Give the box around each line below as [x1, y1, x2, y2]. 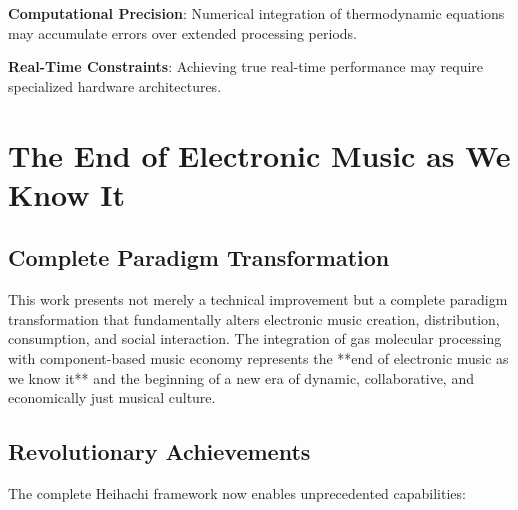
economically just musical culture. [8, 387, 216, 408]
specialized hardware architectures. [8, 75, 222, 96]
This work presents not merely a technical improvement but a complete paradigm [8, 289, 508, 310]
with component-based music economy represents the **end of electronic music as [8, 347, 509, 368]
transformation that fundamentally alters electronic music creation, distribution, [8, 308, 500, 329]
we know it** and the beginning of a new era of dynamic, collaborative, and [8, 367, 474, 388]
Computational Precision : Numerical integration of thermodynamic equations [8, 3, 505, 23]
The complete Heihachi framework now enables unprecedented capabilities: [8, 482, 466, 503]
